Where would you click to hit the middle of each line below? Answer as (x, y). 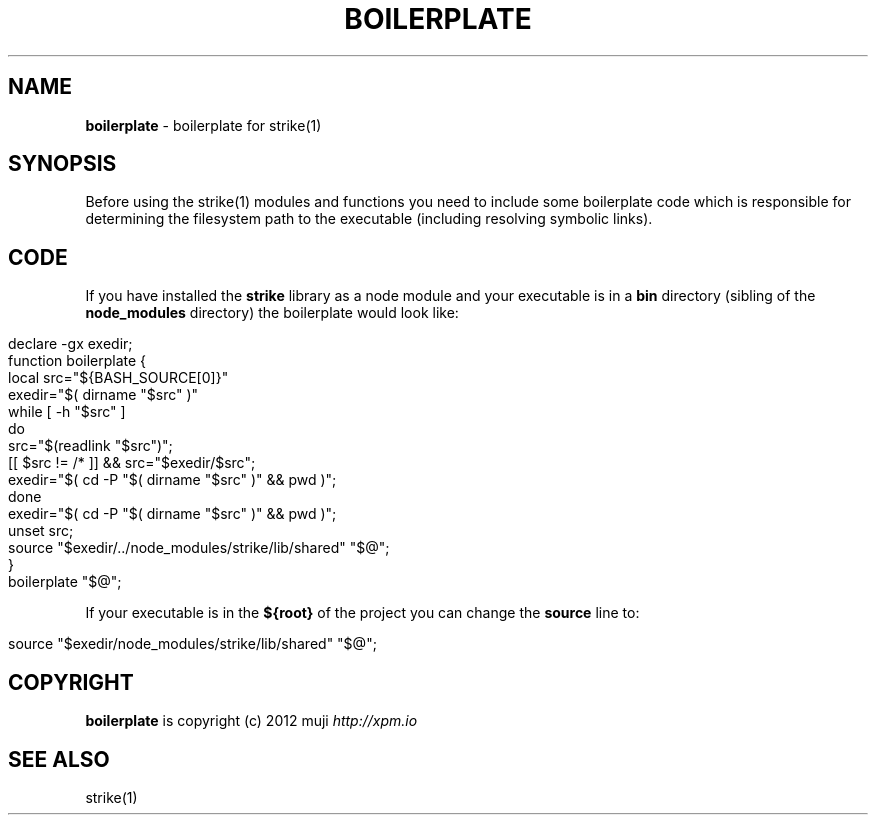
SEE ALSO (59, 759)
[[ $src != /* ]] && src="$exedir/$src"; (132, 463)
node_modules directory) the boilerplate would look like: (272, 313)
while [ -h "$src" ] (67, 412)
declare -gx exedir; (70, 344)
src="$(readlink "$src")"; (90, 446)
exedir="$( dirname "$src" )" (103, 395)
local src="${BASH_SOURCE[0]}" (118, 378)
